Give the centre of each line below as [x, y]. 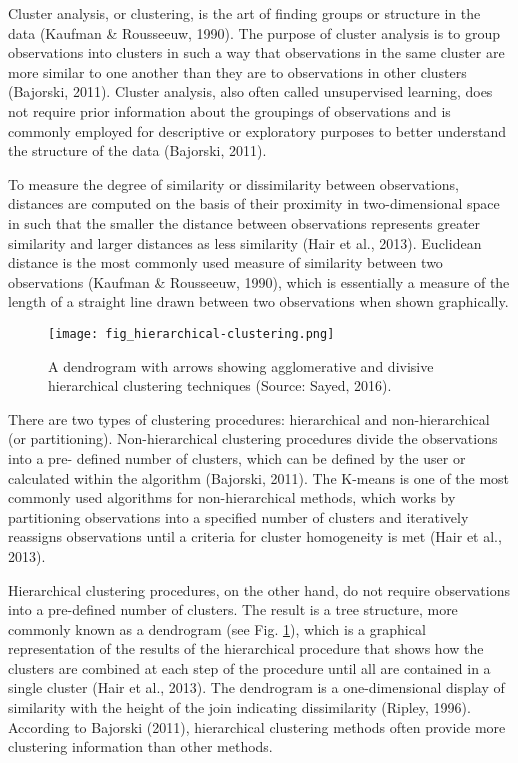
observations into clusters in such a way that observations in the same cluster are [256, 52]
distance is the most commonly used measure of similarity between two [225, 262]
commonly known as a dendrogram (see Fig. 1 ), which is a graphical [217, 628]
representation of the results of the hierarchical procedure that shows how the [246, 648]
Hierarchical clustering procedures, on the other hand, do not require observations [259, 589]
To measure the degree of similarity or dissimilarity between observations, [233, 183]
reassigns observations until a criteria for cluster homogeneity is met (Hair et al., [255, 536]
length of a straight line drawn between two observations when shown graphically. [258, 301]
